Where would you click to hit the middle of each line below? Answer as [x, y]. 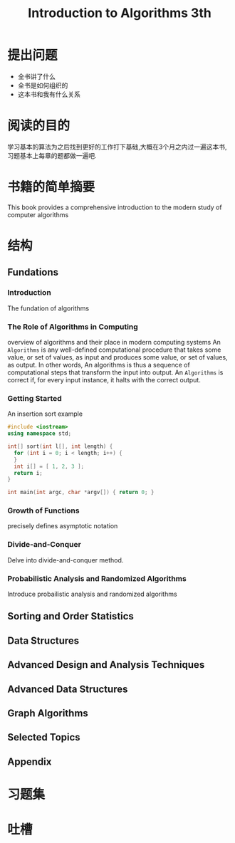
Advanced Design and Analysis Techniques [106, 665]
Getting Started [35, 398]
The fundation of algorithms [48, 308]
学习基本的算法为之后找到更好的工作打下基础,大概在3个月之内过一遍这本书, [117, 147]
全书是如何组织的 [43, 85]
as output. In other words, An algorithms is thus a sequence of [99, 365]
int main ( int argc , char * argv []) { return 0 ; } [81, 493]
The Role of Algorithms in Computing [73, 327]
